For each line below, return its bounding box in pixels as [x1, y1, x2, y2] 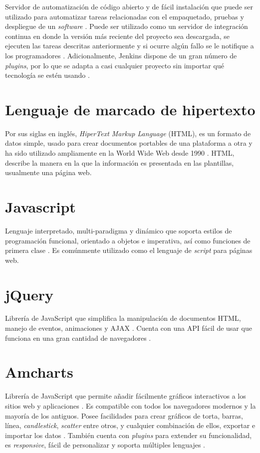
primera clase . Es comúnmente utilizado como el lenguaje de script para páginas [5, 245, 253, 255]
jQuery [5, 284, 53, 304]
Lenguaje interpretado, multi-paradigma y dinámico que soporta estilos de [5, 225, 232, 235]
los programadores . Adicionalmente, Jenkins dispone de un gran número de [5, 50, 237, 60]
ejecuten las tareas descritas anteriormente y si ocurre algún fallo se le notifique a [5, 40, 254, 51]
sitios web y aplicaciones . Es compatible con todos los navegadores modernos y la [5, 400, 256, 411]
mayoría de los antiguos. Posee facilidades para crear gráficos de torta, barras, [5, 410, 243, 421]
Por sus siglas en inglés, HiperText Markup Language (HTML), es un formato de [5, 128, 251, 138]
